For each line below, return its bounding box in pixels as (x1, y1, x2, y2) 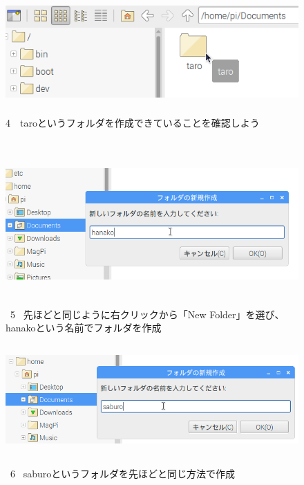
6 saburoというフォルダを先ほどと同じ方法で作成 (10, 466, 235, 480)
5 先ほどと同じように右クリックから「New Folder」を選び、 (10, 306, 285, 321)
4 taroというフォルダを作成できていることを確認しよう (6, 115, 260, 129)
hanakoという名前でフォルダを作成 (6, 320, 162, 335)
